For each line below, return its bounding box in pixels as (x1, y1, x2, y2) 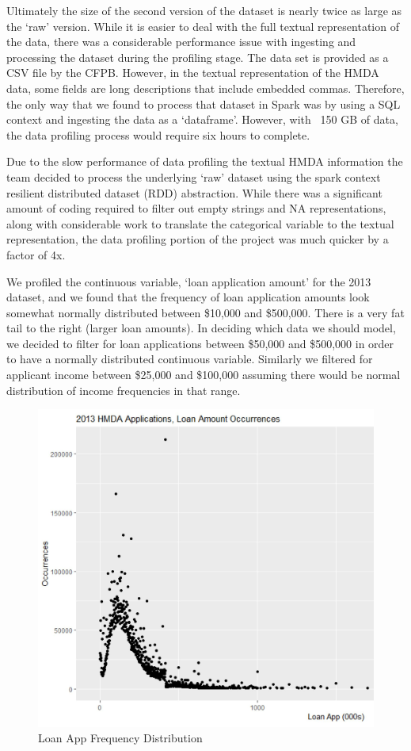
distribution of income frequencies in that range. (6, 381, 241, 398)
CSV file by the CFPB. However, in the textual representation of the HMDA (6, 64, 379, 81)
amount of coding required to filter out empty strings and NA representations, (6, 200, 386, 216)
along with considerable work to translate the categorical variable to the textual (6, 215, 394, 232)
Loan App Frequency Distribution (38, 730, 203, 746)
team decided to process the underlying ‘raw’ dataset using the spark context (6, 168, 381, 185)
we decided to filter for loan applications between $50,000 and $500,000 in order (6, 335, 394, 351)
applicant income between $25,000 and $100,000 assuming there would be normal (6, 366, 401, 383)
